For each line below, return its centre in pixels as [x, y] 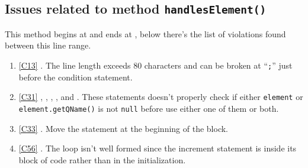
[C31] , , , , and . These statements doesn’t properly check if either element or [161, 97]
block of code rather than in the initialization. [102, 159]
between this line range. [48, 45]
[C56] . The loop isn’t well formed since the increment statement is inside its [158, 148]
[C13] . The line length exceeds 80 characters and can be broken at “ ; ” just [155, 65]
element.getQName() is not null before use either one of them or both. [149, 108]
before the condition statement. [76, 77]
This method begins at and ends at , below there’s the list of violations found [145, 33]
